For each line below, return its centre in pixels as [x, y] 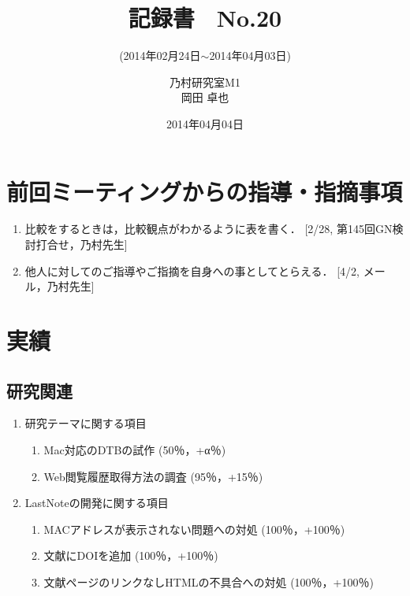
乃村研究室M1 [205, 81]
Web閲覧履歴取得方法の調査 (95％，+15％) [153, 476]
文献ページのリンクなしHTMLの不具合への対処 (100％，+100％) [209, 581]
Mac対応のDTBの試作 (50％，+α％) [135, 449]
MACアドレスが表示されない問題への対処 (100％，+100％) [194, 529]
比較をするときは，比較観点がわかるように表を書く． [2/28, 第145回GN [209, 229]
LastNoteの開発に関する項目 [97, 503]
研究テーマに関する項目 [86, 423]
